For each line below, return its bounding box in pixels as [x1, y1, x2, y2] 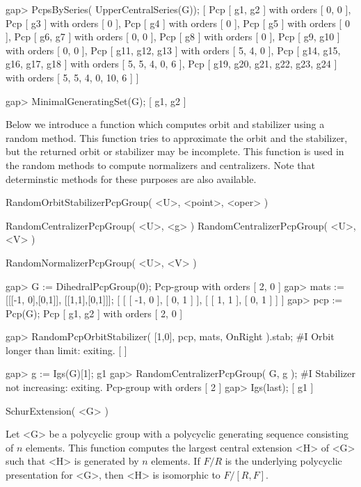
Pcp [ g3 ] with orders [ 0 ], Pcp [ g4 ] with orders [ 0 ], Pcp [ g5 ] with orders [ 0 [6, 15, 350, 30]
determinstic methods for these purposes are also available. [6, 171, 257, 186]
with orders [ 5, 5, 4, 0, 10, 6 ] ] [6, 70, 139, 84]
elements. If [151, 454, 200, 468]
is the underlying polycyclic [225, 454, 342, 468]
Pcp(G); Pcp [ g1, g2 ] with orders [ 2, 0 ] [6, 305, 183, 320]
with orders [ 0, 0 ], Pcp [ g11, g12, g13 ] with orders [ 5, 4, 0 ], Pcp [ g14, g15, [6, 42, 341, 57]
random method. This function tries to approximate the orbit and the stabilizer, [6, 130, 348, 145]
